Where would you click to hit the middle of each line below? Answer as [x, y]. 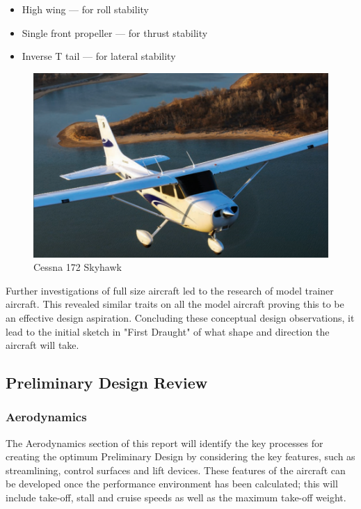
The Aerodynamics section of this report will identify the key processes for [165, 443]
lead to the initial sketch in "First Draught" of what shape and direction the [168, 331]
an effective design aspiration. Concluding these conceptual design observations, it [180, 317]
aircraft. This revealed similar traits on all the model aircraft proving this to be [175, 304]
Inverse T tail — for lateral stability [99, 56]
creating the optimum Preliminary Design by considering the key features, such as [180, 456]
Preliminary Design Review [107, 383]
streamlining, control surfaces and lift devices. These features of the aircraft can [176, 470]
